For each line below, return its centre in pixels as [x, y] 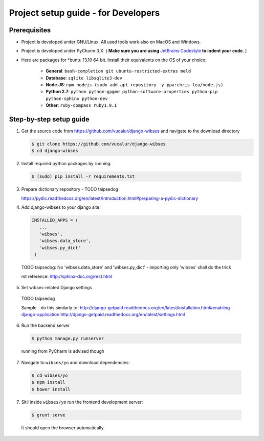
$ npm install [48, 382]
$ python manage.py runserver [68, 339]
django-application [40, 315]
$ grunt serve [48, 415]
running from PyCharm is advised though [63, 351]
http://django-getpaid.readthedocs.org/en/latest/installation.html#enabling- [156, 307]
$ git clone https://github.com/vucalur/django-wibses [99, 144]
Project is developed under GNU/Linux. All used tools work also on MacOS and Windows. [111, 42]
